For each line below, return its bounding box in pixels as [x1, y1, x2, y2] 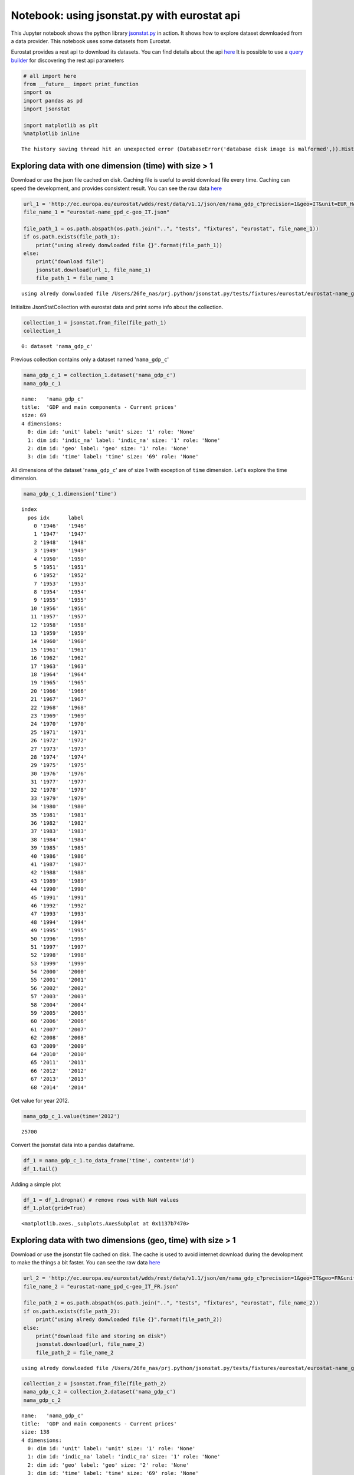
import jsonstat [23, 106, 71, 112]
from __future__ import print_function [23, 81, 139, 88]
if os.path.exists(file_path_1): [23, 234, 120, 240]
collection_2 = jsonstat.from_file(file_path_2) [23, 1380, 167, 1386]
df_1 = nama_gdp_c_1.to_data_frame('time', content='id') [23, 1157, 195, 1164]
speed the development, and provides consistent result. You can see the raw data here [11, 185, 222, 192]
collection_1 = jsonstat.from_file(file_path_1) [23, 319, 167, 326]
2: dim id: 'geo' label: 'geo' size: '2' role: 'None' [27, 1461, 190, 1469]
